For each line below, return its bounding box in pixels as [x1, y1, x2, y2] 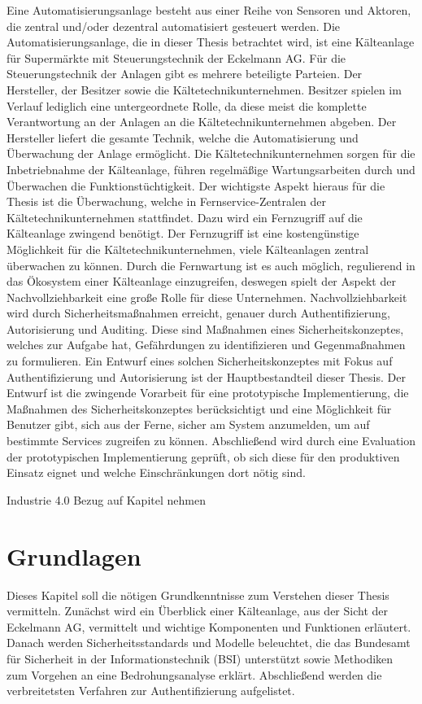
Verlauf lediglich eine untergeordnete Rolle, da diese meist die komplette [7, 97, 367, 114]
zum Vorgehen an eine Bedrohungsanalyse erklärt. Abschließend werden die [7, 666, 382, 683]
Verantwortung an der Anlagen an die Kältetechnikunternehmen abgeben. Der [7, 113, 397, 130]
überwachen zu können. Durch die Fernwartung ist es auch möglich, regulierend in [7, 256, 415, 273]
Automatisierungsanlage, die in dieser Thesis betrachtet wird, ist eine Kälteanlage [7, 33, 415, 50]
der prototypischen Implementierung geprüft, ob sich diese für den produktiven [7, 448, 400, 465]
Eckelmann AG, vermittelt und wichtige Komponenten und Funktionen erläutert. [7, 618, 411, 635]
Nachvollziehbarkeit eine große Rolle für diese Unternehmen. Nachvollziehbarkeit [7, 288, 407, 305]
